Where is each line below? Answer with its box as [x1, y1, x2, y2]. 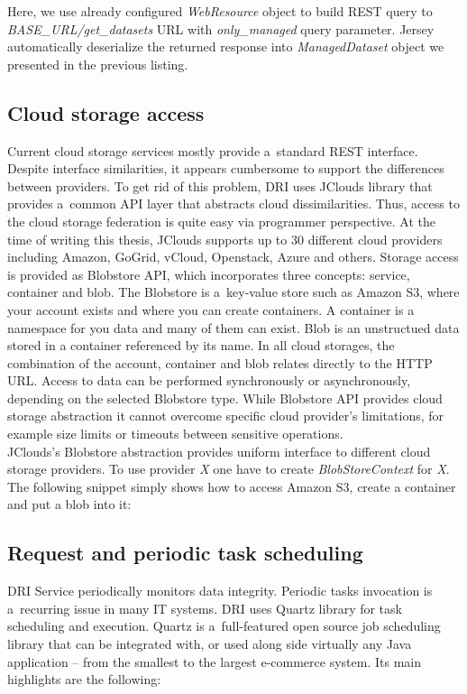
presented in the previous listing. [7, 54, 188, 73]
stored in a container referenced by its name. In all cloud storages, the [7, 336, 395, 355]
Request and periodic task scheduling [7, 539, 363, 567]
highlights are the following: [7, 670, 161, 689]
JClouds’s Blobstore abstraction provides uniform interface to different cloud [7, 441, 431, 460]
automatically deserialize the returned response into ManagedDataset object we [7, 37, 444, 56]
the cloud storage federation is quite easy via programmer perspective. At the [7, 211, 435, 230]
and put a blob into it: [7, 495, 132, 514]
